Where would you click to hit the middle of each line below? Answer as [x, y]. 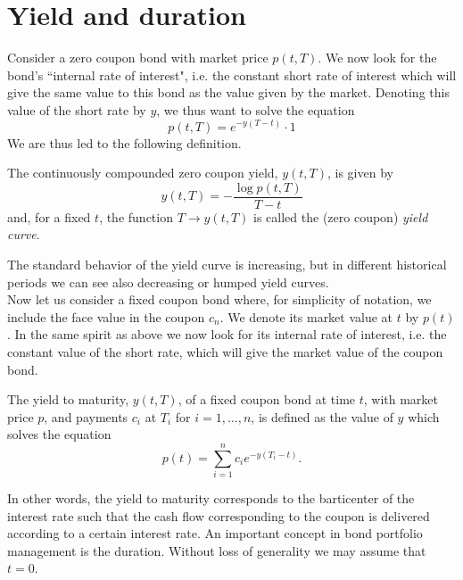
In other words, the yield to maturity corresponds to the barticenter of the [211, 498]
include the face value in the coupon [106, 316]
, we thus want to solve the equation [256, 109]
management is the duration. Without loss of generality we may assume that [217, 550]
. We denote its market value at [306, 316]
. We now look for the [377, 58]
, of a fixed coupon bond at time [267, 399]
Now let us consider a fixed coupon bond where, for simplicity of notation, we [219, 299]
